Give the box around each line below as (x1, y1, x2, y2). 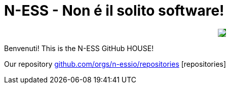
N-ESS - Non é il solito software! (4, 2, 224, 19)
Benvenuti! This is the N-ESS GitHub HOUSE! (4, 43, 154, 53)
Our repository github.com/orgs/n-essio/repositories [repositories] (4, 59, 226, 68)
